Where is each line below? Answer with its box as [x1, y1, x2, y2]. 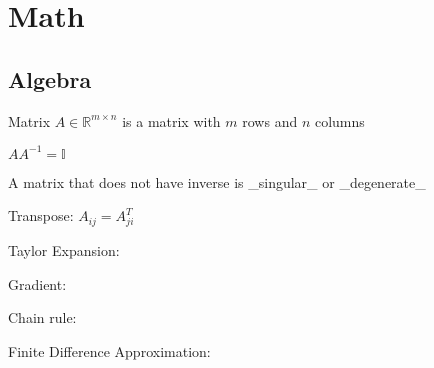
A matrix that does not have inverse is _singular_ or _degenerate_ [8, 171, 426, 192]
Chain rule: [8, 307, 77, 328]
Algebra [8, 63, 92, 94]
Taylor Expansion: [8, 240, 120, 260]
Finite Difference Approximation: [8, 340, 211, 361]
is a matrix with [122, 110, 221, 131]
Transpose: [8, 205, 74, 226]
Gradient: [8, 273, 67, 294]
